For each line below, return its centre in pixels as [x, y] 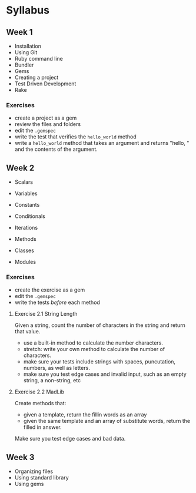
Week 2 [20, 168]
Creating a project [36, 77]
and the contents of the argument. [56, 149]
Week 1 [19, 32]
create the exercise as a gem [50, 290]
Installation [28, 46]
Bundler [24, 65]
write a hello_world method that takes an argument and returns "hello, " [102, 143]
